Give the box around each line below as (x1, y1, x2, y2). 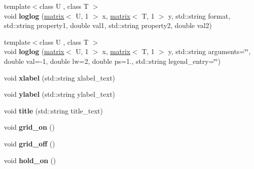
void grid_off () (4, 138, 55, 148)
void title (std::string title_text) (4, 105, 103, 115)
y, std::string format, (168, 10, 230, 21)
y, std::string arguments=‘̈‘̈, (168, 46, 251, 56)
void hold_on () (4, 155, 56, 165)
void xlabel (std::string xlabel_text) (4, 72, 115, 83)
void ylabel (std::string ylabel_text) (4, 89, 115, 99)
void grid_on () (4, 122, 55, 132)
